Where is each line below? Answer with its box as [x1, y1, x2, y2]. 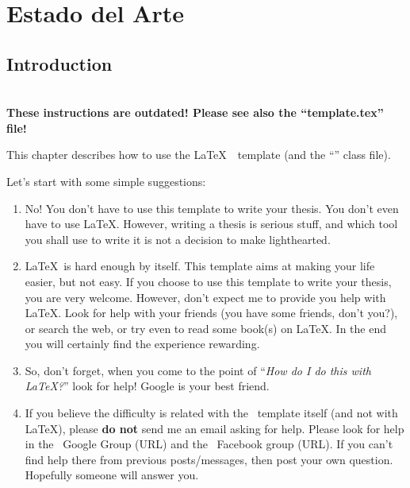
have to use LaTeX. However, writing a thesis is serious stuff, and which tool [25, 215, 398, 232]
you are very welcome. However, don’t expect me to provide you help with [25, 289, 386, 305]
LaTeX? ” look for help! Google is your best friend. [25, 378, 270, 394]
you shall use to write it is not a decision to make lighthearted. [25, 230, 331, 247]
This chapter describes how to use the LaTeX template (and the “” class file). [6, 146, 391, 163]
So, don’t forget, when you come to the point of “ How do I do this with [25, 362, 371, 378]
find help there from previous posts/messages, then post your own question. [25, 451, 393, 467]
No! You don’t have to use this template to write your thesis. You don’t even [25, 199, 399, 216]
